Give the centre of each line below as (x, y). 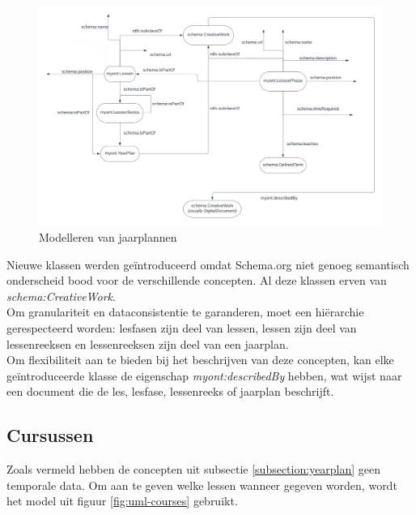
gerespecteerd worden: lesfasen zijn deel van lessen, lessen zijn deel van (182, 327)
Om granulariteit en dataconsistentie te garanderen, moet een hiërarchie (185, 312)
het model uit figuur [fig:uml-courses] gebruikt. (122, 501)
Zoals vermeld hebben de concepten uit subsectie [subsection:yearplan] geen (194, 469)
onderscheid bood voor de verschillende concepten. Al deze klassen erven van (197, 280)
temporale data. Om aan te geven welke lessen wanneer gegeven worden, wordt (202, 485)
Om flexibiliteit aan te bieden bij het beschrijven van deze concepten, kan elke (200, 360)
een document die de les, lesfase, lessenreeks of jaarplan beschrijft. (170, 391)
